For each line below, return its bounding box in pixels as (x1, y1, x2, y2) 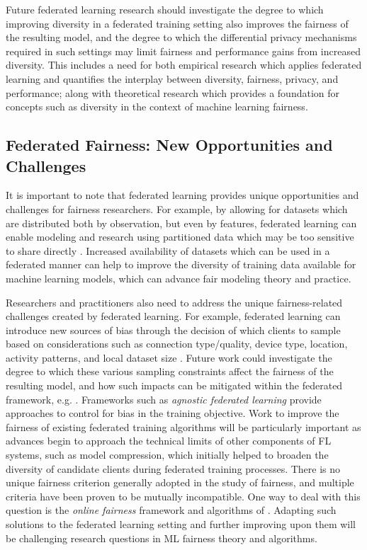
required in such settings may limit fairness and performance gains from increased (6, 43, 361, 58)
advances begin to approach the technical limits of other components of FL (6, 433, 332, 448)
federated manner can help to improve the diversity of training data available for (6, 257, 356, 272)
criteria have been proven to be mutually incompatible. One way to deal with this (6, 488, 361, 503)
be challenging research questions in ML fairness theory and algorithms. (6, 530, 317, 545)
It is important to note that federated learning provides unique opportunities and (6, 188, 359, 202)
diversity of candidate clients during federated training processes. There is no (6, 461, 341, 476)
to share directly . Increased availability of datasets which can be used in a (6, 243, 330, 258)
